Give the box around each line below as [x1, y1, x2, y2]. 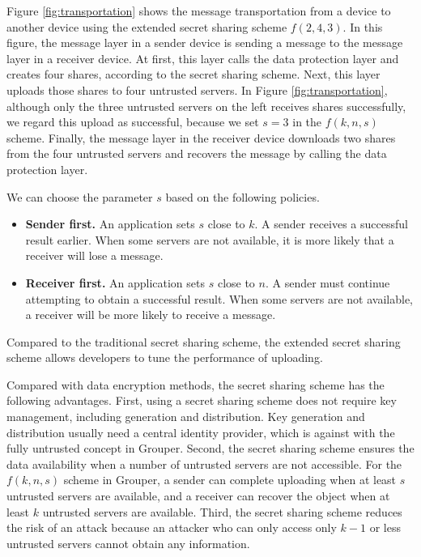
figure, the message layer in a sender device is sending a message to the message [6, 34, 403, 51]
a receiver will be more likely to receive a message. [25, 306, 276, 323]
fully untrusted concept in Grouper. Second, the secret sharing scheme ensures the [6, 440, 415, 457]
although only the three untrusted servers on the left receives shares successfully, [6, 97, 406, 114]
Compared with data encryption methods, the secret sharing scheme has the [6, 376, 385, 393]
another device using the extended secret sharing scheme [6, 18, 287, 35]
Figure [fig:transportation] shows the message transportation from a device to [6, 2, 391, 19]
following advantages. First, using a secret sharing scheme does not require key [6, 392, 397, 409]
